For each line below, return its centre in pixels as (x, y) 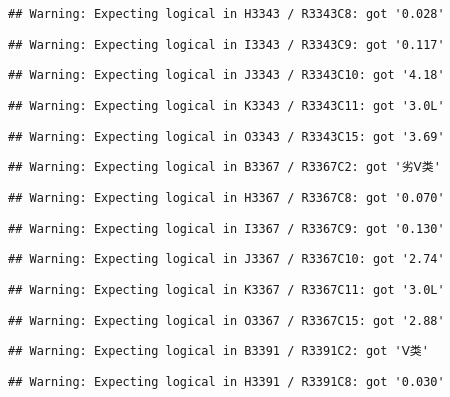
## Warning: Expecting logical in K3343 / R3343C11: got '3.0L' (226, 105)
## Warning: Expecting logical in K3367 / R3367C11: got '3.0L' (226, 289)
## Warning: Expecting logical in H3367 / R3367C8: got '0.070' (226, 197)
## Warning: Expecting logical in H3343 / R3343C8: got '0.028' (226, 14)
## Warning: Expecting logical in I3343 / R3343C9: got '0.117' (226, 44)
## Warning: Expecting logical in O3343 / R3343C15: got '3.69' (226, 136)
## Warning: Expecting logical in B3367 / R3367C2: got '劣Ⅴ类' (224, 167)
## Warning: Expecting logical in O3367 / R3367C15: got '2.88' (226, 320)
